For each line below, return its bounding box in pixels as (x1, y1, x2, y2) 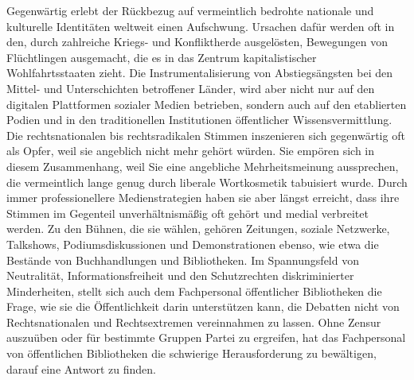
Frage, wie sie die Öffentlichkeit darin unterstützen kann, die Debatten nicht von (6, 298, 400, 315)
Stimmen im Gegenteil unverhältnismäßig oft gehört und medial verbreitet (6, 204, 369, 221)
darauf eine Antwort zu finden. (6, 360, 156, 377)
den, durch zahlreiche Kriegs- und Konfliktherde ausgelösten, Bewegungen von (6, 33, 388, 50)
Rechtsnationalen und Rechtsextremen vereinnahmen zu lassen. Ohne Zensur (6, 313, 381, 330)
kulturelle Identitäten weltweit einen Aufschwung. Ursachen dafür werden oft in (6, 17, 395, 34)
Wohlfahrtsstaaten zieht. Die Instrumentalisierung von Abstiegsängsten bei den (6, 64, 393, 81)
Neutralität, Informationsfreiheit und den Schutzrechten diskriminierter (6, 267, 354, 284)
